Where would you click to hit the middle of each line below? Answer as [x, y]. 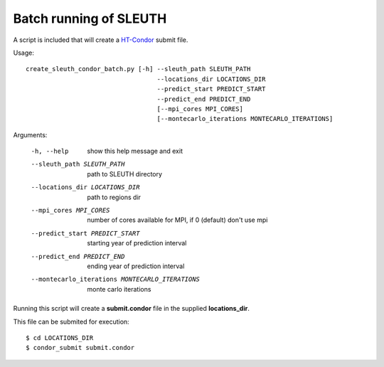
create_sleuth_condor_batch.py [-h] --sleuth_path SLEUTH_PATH [138, 69]
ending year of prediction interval [136, 266]
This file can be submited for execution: [71, 321]
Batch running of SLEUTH [90, 18]
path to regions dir [114, 197]
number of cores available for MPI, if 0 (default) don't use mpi [177, 220]
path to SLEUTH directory [125, 174]
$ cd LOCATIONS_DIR [60, 337]
